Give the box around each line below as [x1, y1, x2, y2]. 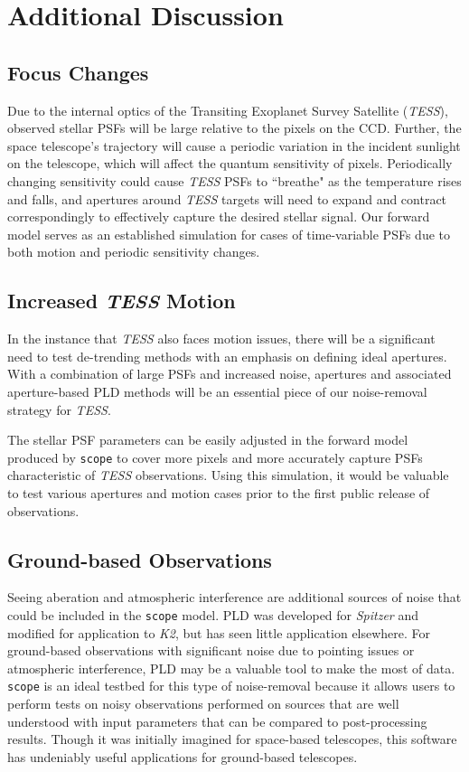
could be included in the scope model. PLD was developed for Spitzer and [7, 605, 419, 624]
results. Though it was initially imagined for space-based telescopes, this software [7, 730, 457, 748]
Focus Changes [7, 58, 149, 86]
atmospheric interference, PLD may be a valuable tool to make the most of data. [7, 658, 455, 677]
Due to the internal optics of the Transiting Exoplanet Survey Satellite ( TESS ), [7, 100, 448, 119]
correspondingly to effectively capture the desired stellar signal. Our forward [7, 207, 430, 226]
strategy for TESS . [7, 400, 111, 419]
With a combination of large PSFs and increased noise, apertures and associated [7, 364, 452, 383]
